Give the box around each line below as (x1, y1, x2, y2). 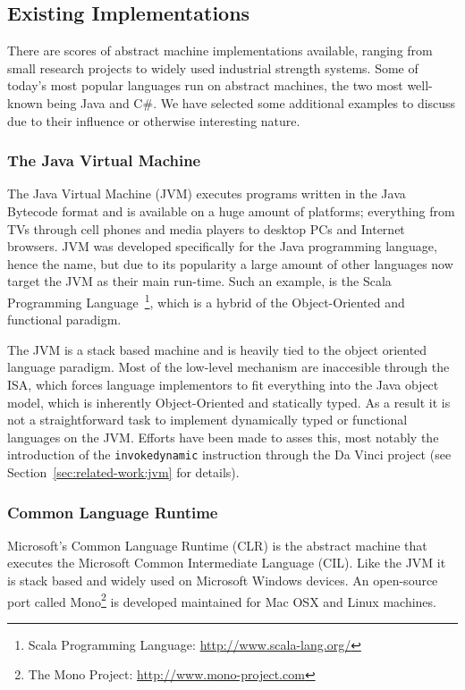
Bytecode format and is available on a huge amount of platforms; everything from (7, 201, 455, 220)
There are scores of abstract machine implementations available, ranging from (7, 41, 433, 60)
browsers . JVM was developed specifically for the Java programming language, (7, 237, 437, 256)
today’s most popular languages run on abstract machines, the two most (7, 76, 403, 95)
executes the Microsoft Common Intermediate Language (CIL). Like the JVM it (7, 553, 446, 572)
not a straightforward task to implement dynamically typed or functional (7, 410, 408, 429)
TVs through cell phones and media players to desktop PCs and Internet (7, 219, 405, 238)
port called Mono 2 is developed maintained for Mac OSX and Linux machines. (7, 589, 436, 610)
